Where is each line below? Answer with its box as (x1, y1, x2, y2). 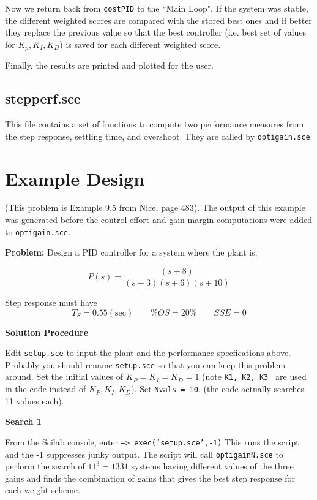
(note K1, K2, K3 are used (202, 370, 307, 383)
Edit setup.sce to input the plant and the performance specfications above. (5, 346, 291, 359)
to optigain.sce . (5, 225, 70, 238)
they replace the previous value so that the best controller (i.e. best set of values (5, 26, 307, 39)
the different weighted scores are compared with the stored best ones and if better (5, 13, 312, 26)
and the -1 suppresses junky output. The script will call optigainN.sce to (5, 447, 283, 460)
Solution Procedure (5, 325, 89, 338)
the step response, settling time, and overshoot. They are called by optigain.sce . (5, 129, 313, 142)
